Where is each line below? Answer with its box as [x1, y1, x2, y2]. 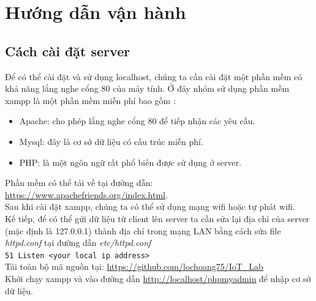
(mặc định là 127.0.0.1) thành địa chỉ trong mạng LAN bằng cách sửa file [5, 224, 281, 237]
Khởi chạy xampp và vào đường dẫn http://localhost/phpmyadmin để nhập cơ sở [5, 272, 311, 284]
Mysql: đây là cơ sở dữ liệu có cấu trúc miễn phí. [19, 135, 203, 147]
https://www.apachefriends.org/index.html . [5, 188, 168, 201]
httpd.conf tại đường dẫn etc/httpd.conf [5, 236, 151, 249]
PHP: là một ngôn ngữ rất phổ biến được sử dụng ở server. [19, 155, 242, 168]
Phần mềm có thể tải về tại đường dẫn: [5, 176, 153, 189]
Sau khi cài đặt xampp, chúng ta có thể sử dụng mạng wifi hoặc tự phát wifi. [5, 200, 295, 213]
